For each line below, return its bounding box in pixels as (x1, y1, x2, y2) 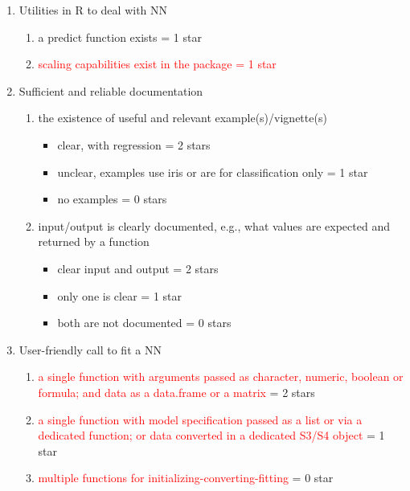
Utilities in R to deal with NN (18, 2, 168, 18)
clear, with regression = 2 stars (57, 136, 211, 153)
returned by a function (38, 233, 150, 250)
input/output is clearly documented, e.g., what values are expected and (38, 217, 390, 234)
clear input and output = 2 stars (57, 260, 219, 276)
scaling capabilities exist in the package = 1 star (38, 55, 277, 72)
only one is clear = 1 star (57, 287, 182, 304)
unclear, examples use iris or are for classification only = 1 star (57, 163, 368, 180)
